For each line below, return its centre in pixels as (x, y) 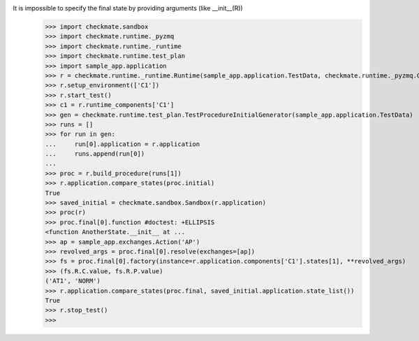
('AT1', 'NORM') (73, 281)
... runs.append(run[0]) (95, 154)
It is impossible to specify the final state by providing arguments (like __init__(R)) (128, 8)
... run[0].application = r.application (123, 144)
